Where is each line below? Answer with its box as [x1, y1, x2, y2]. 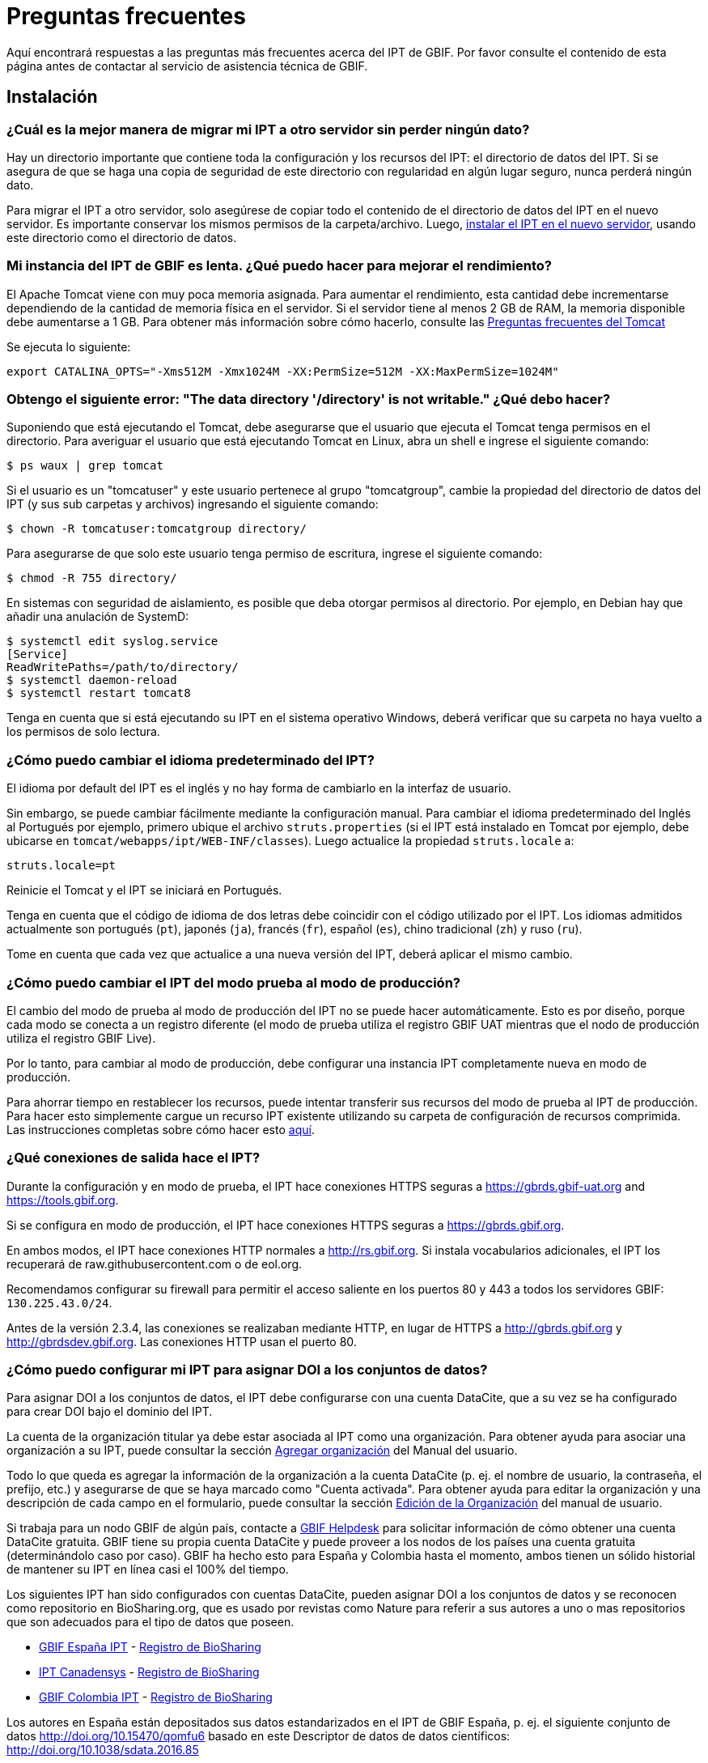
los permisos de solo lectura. [6, 724, 160, 739]
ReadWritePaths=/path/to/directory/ [6, 661, 239, 674]
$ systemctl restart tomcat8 [6, 686, 191, 700]
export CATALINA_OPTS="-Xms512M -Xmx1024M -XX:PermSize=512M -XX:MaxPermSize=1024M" [6, 364, 559, 378]
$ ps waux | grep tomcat [6, 459, 163, 473]
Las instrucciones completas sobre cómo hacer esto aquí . [6, 1122, 315, 1136]
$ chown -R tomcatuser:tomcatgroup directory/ [6, 522, 307, 536]
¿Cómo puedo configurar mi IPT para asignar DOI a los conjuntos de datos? [6, 1362, 488, 1379]
